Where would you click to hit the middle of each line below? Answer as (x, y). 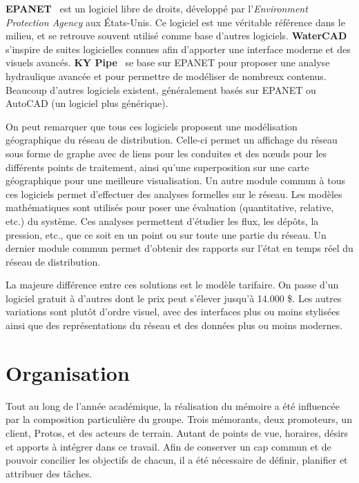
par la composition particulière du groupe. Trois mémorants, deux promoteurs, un (179, 419)
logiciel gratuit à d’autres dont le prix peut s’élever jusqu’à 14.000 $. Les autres (174, 298)
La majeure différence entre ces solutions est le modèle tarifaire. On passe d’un (172, 285)
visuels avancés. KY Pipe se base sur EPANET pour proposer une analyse (168, 62)
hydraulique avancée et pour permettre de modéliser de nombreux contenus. (166, 76)
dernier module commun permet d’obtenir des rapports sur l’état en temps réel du (179, 248)
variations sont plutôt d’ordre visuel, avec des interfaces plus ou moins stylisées (173, 312)
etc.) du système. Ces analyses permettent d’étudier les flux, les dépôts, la (162, 220)
